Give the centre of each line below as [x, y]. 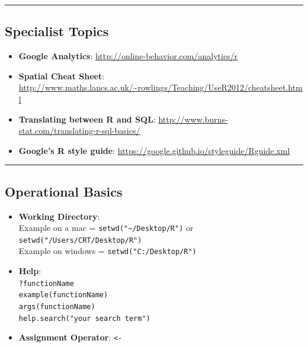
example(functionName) [63, 295]
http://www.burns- [193, 119]
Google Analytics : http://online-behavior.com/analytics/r [128, 56]
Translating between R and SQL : [87, 119]
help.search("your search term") [84, 318]
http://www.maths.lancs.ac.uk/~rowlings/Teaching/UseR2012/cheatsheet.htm [161, 87]
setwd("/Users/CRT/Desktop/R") [80, 240]
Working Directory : [59, 216]
